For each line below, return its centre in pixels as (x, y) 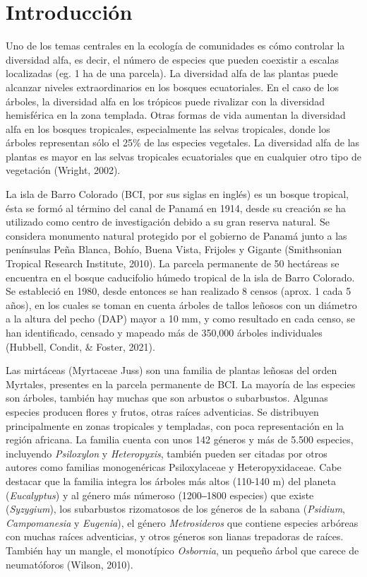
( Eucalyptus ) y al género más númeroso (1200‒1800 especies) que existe (160, 495)
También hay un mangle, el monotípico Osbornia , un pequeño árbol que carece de (182, 550)
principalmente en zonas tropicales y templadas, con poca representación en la (175, 425)
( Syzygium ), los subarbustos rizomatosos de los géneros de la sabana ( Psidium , (176, 509)
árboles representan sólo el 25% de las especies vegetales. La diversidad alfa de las (183, 142)
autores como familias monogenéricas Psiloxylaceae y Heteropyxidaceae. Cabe (174, 467)
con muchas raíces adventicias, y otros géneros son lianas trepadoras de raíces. (175, 536)
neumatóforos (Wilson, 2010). (70, 564)
